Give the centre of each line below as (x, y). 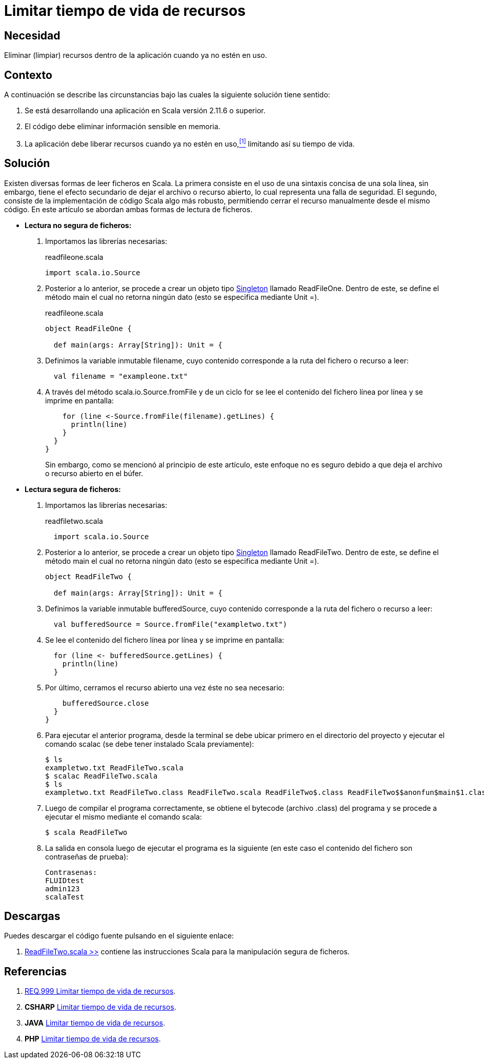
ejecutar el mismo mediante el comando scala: (124, 816)
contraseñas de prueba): (87, 856)
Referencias (36, 971)
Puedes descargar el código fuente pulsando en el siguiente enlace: (119, 936)
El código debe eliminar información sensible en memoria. (123, 127)
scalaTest (65, 897)
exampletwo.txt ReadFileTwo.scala (114, 768)
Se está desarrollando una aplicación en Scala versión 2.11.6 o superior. (145, 111)
